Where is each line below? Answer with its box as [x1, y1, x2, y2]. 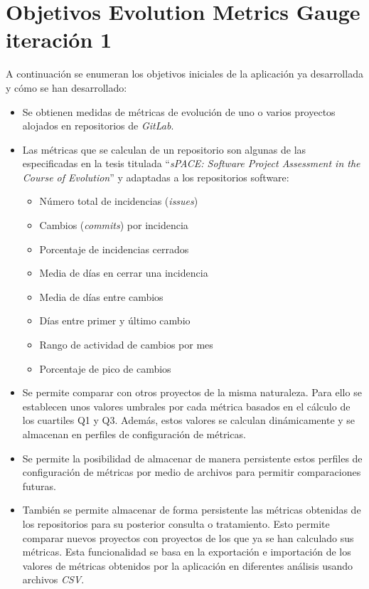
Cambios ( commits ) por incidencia [39, 218, 188, 233]
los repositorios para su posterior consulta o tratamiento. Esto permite [22, 516, 330, 531]
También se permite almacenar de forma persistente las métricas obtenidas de [22, 502, 361, 517]
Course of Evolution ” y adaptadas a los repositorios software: [22, 169, 289, 184]
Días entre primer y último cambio [39, 313, 191, 328]
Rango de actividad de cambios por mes [39, 337, 213, 352]
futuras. [22, 478, 56, 493]
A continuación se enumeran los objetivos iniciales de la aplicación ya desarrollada [6, 66, 363, 81]
